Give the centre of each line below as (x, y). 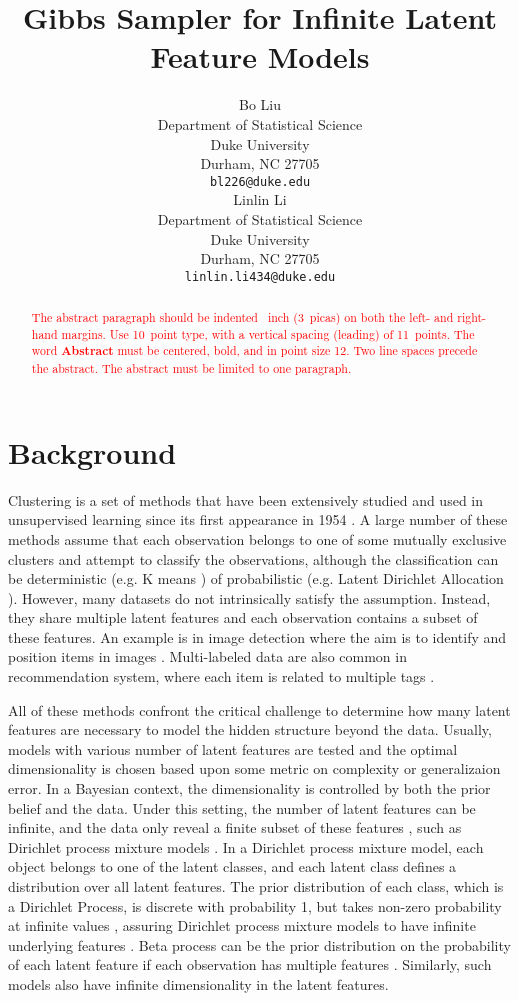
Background (92, 451)
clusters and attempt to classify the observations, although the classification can (253, 558)
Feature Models (260, 56)
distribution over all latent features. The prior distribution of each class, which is (256, 886)
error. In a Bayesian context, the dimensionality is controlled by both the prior (249, 788)
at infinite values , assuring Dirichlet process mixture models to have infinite (242, 925)
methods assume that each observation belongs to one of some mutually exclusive (257, 538)
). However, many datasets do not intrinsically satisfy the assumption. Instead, (249, 597)
